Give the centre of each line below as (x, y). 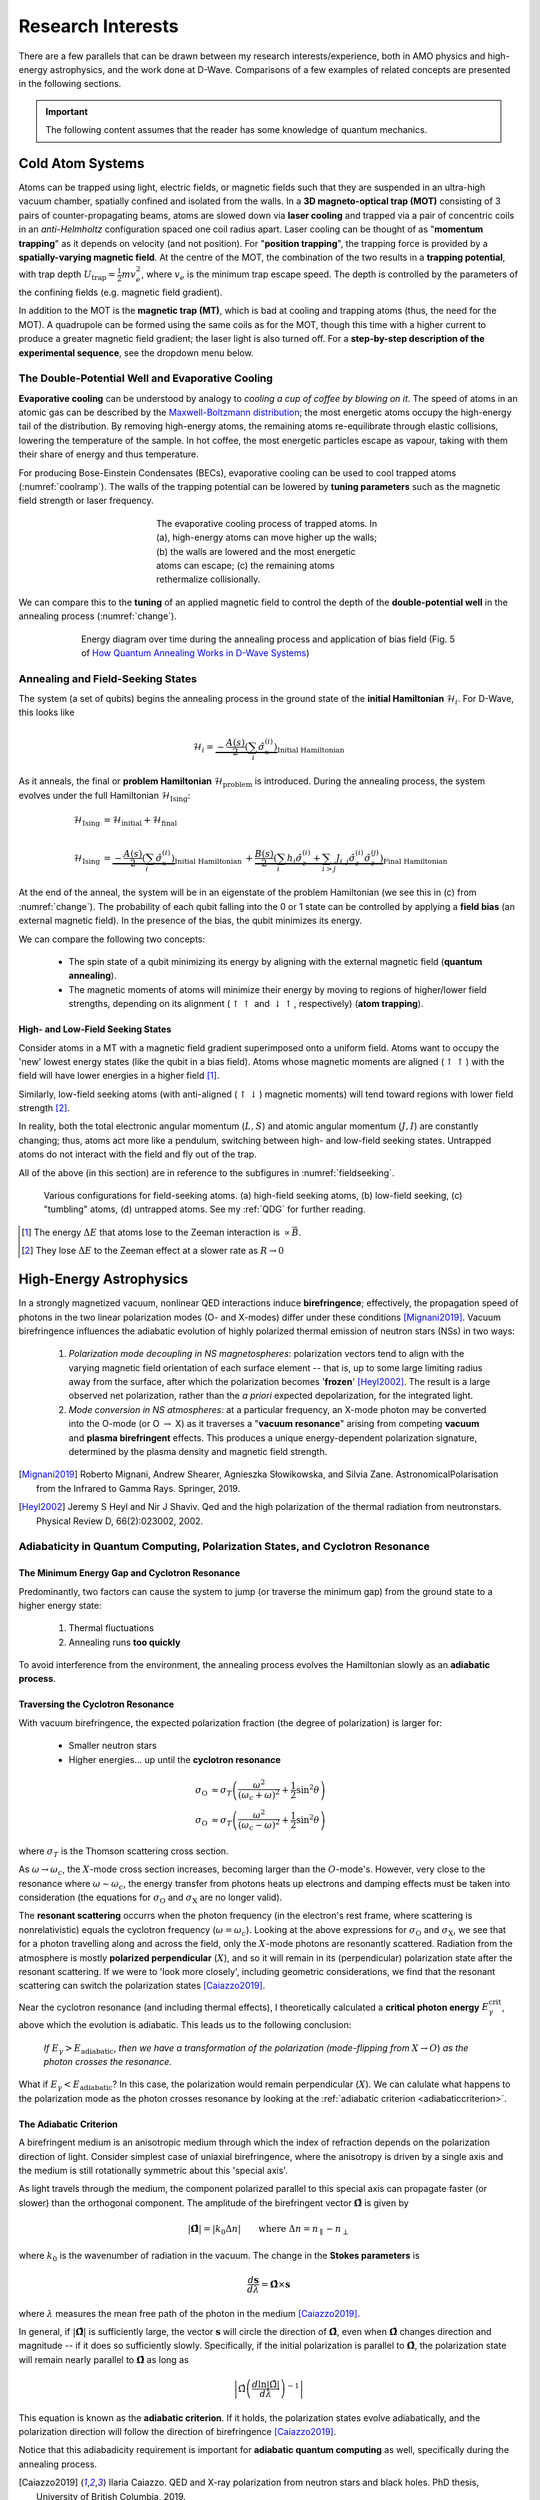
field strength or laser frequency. (86, 501)
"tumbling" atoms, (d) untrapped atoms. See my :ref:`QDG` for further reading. (204, 1209)
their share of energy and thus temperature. (108, 454)
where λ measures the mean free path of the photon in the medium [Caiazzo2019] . (189, 2313)
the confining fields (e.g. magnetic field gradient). (120, 292)
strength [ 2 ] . (44, 1108)
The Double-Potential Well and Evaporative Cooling (146, 378)
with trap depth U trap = (67, 275)
